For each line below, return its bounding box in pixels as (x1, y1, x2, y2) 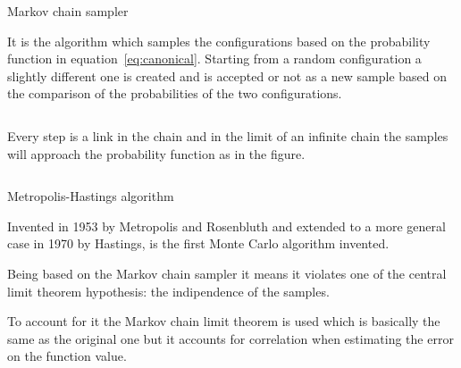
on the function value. (7, 347, 127, 365)
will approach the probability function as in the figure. (7, 144, 306, 163)
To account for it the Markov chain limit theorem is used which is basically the (7, 312, 440, 330)
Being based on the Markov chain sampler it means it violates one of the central (7, 263, 447, 282)
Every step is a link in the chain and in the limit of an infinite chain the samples (7, 126, 448, 145)
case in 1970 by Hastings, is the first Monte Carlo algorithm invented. (7, 234, 390, 253)
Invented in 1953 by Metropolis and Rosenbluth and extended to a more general (7, 216, 446, 235)
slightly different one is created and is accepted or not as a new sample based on (7, 66, 448, 85)
